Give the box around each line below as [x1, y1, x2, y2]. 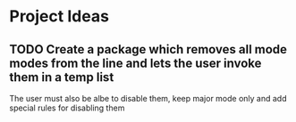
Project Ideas [9, 6, 110, 27]
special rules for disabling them [9, 102, 125, 113]
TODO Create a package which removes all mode [9, 42, 288, 57]
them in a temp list [9, 69, 114, 85]
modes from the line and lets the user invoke [9, 55, 262, 70]
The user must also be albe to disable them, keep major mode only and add [9, 94, 288, 103]
